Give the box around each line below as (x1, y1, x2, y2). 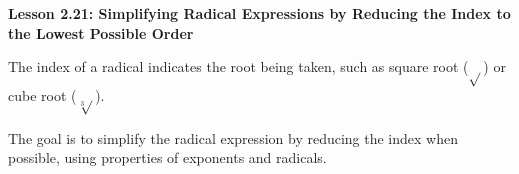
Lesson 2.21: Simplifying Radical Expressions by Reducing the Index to (8, 3, 511, 23)
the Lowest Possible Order (8, 22, 194, 43)
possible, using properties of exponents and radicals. (8, 147, 327, 168)
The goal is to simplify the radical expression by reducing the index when (8, 127, 458, 148)
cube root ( (8, 84, 77, 105)
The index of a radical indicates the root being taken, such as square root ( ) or (8, 56, 506, 77)
